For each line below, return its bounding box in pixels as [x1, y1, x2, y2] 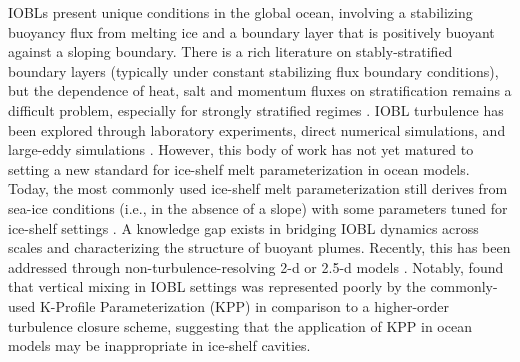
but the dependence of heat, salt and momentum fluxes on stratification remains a [8, 80, 512, 101]
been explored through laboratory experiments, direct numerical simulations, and [8, 119, 506, 140]
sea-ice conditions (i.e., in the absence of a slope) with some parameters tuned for [8, 197, 508, 218]
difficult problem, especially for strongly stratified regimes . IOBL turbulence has [8, 99, 504, 120]
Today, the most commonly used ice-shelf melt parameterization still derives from [8, 178, 508, 199]
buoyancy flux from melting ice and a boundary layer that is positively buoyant [8, 21, 495, 42]
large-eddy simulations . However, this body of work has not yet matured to [8, 139, 474, 160]
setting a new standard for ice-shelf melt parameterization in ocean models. [8, 158, 470, 179]
